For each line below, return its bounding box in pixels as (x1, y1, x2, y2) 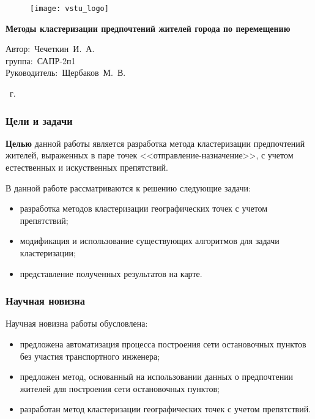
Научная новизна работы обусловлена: (6, 317, 148, 330)
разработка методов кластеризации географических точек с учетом (20, 202, 268, 215)
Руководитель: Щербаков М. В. (6, 66, 126, 79)
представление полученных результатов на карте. (20, 267, 202, 280)
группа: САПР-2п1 (6, 54, 76, 67)
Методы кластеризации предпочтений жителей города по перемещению (6, 21, 291, 34)
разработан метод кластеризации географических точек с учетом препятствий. (20, 402, 311, 415)
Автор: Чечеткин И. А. (6, 42, 95, 55)
